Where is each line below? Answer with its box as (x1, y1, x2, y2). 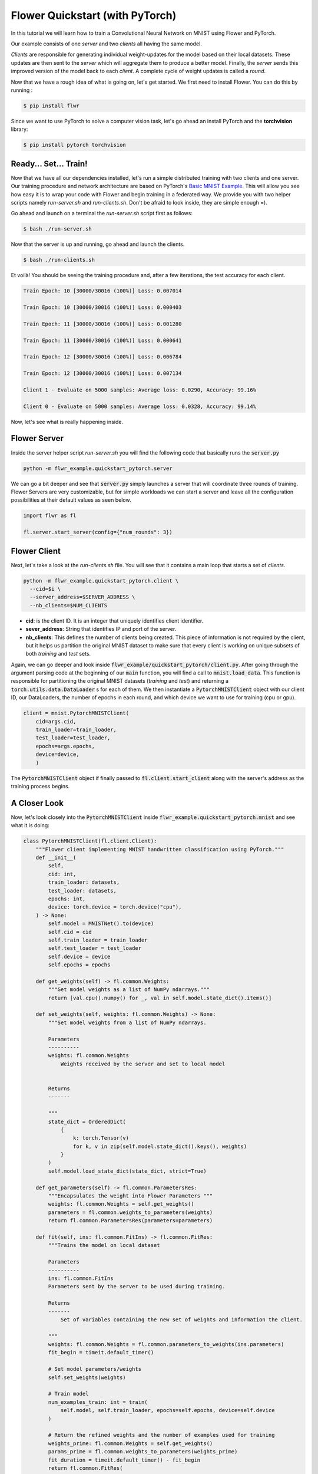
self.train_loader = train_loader (48, 936, 148, 943)
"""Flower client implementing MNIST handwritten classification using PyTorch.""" (35, 846, 284, 853)
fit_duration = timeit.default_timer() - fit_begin (48, 1456, 201, 1463)
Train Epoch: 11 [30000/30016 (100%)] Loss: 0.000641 (23, 337, 182, 344)
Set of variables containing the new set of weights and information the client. (60, 1316, 303, 1323)
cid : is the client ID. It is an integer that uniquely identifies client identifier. (25, 617, 204, 624)
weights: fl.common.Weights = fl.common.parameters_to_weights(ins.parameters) (48, 1341, 284, 1348)
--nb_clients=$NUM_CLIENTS (29, 602, 108, 608)
